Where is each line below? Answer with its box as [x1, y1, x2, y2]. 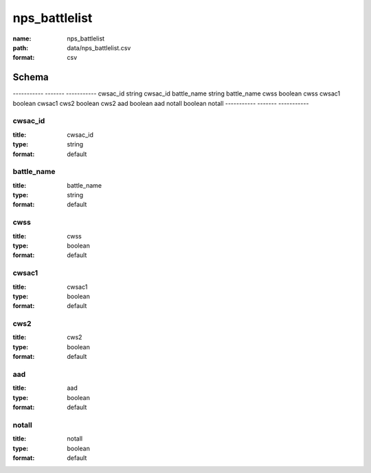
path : [12, 43, 29, 52]
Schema [12, 71, 49, 83]
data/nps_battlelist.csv [67, 43, 131, 52]
